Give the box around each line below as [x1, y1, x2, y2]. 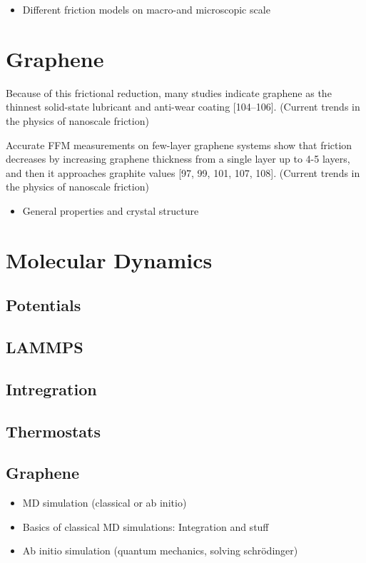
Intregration [6, 377, 97, 400]
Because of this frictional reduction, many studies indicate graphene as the [6, 85, 332, 100]
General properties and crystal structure [22, 203, 199, 218]
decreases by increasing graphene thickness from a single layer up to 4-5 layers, [6, 151, 350, 166]
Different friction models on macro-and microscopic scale [22, 2, 270, 16]
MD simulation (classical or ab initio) [22, 495, 187, 510]
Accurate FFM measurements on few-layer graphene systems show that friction [6, 137, 352, 152]
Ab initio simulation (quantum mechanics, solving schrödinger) [22, 543, 298, 558]
